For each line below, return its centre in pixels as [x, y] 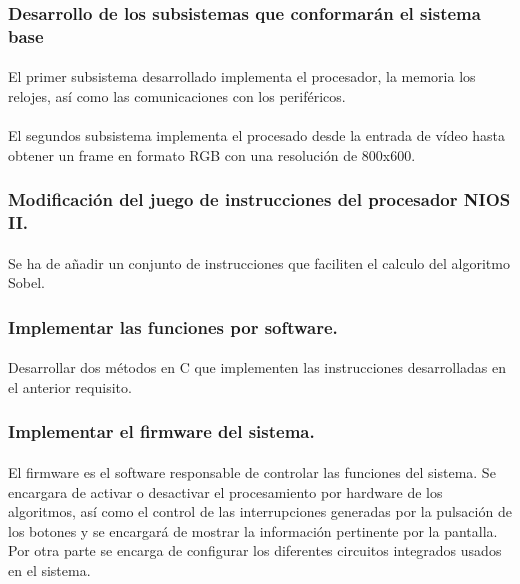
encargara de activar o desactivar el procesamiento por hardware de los [225, 491]
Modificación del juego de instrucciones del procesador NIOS [259, 199]
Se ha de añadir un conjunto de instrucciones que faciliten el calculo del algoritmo [259, 262]
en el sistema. [49, 569]
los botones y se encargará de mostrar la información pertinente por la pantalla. [253, 530]
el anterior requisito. [70, 386]
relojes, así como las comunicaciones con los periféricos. [177, 95]
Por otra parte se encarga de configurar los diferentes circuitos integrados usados [255, 550]
